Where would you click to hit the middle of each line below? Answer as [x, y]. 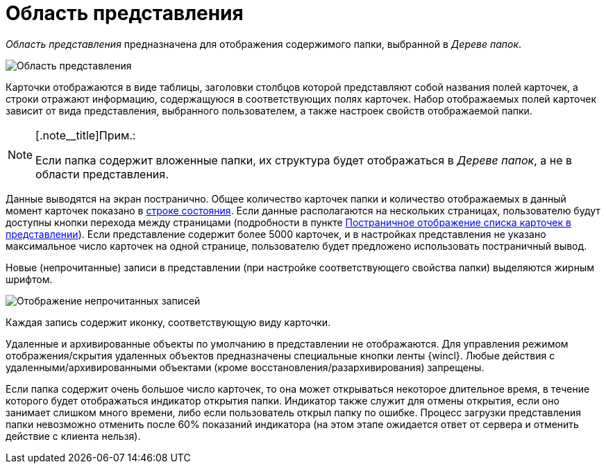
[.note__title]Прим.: [86, 135]
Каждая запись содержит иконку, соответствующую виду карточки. [168, 322]
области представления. [102, 174]
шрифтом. [29, 279]
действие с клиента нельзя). [73, 436]
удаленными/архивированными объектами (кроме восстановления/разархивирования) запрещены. [245, 367]
